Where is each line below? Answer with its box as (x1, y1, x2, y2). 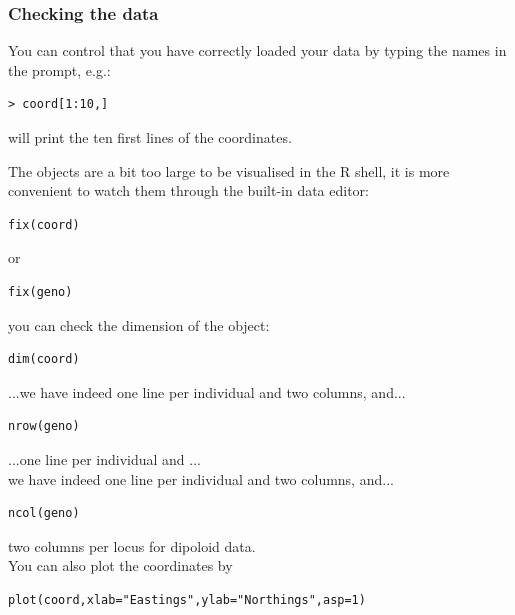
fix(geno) (8, 284, 73, 299)
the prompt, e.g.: (8, 59, 111, 80)
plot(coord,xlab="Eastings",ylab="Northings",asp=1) (8, 592, 366, 607)
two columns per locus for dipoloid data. (8, 535, 256, 556)
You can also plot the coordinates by (8, 555, 233, 576)
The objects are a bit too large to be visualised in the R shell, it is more (8, 160, 450, 181)
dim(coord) (8, 352, 80, 367)
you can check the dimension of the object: (8, 314, 270, 335)
